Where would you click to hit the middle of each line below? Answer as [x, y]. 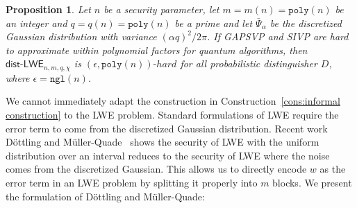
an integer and [36, 23]
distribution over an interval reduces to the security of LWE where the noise [168, 155]
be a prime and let [214, 23]
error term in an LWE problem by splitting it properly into [132, 182]
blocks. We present [312, 182]
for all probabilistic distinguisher [249, 63]
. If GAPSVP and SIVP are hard [278, 36]
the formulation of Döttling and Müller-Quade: [105, 196]
